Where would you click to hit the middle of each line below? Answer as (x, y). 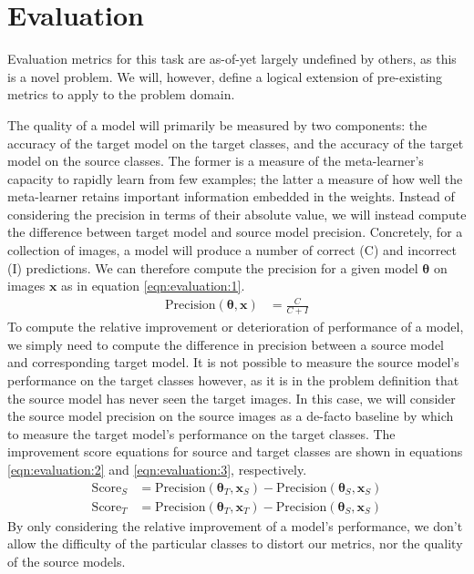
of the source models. (67, 561)
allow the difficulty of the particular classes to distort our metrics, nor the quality (235, 543)
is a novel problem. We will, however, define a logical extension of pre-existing (225, 76)
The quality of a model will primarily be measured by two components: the (217, 124)
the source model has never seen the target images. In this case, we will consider (232, 398)
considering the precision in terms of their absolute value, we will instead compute (237, 214)
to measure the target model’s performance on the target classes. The (201, 433)
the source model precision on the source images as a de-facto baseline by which (231, 416)
